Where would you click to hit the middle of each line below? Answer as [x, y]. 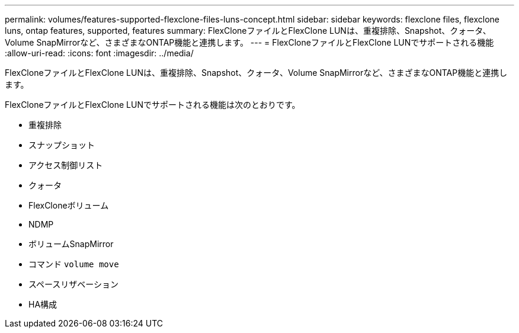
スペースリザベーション [74, 284]
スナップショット [62, 145]
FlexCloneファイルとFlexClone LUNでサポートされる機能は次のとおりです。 [153, 105]
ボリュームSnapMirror [71, 244]
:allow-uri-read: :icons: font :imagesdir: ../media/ [99, 53]
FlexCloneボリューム [69, 205]
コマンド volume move [74, 264]
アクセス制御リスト [66, 165]
